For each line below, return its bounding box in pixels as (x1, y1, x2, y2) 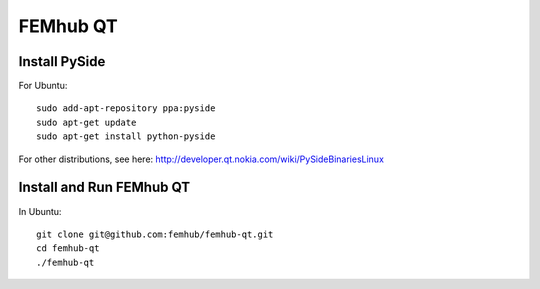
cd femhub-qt (36, 243, 100, 254)
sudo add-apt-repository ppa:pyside (36, 103, 216, 114)
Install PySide (18, 53, 106, 70)
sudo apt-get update (36, 116, 137, 128)
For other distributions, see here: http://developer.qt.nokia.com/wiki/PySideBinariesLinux (18, 153, 385, 165)
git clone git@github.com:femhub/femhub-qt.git (36, 228, 274, 240)
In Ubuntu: (18, 205, 62, 217)
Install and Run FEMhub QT (18, 179, 191, 196)
